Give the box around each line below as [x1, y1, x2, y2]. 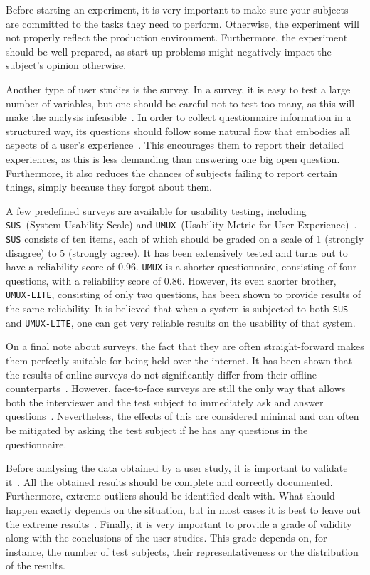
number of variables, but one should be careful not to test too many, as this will [6, 95, 355, 110]
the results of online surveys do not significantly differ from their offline [6, 366, 317, 381]
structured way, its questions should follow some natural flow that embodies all [6, 123, 351, 138]
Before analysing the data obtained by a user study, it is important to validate [6, 460, 348, 475]
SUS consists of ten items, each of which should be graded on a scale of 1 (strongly [6, 231, 364, 246]
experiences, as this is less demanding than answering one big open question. [6, 151, 340, 166]
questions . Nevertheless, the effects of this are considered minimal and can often [6, 408, 359, 423]
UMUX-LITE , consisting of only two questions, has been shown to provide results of [6, 287, 361, 302]
